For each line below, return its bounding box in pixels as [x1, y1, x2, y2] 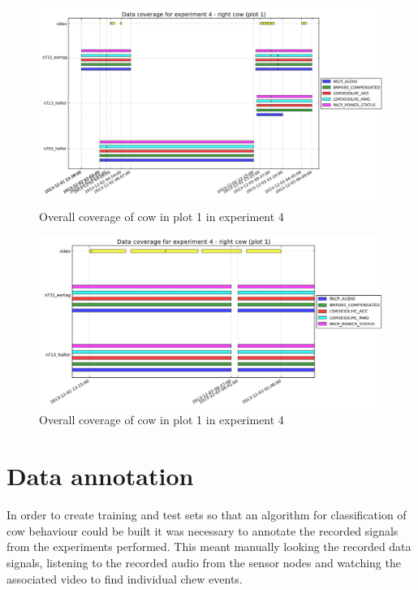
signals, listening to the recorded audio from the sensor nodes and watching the [6, 553, 401, 570]
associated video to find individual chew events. [6, 570, 243, 587]
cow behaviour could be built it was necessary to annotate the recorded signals [6, 522, 399, 539]
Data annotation [6, 459, 194, 492]
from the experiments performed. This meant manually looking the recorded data [6, 538, 412, 555]
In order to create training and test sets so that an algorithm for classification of [6, 506, 407, 523]
